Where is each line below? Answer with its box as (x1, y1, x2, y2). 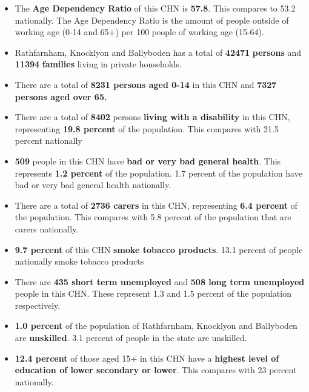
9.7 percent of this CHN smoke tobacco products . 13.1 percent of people (15, 243, 303, 255)
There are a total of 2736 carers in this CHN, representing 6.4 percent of (15, 198, 297, 211)
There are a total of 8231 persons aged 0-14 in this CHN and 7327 (15, 78, 277, 90)
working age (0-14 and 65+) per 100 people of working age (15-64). (15, 25, 264, 38)
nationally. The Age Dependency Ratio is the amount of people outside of (15, 13, 289, 26)
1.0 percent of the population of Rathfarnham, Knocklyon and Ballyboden (15, 319, 297, 332)
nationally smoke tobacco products (15, 255, 144, 268)
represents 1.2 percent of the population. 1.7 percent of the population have (15, 166, 302, 179)
